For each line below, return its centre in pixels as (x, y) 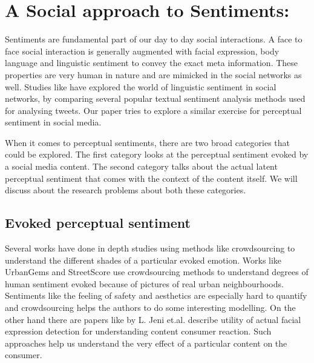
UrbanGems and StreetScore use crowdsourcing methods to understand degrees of (157, 272)
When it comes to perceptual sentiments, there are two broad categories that (148, 142)
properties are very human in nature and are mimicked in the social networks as (153, 74)
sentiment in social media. (53, 122)
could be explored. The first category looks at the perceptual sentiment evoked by (157, 154)
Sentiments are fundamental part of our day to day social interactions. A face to (154, 39)
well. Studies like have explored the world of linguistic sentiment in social (141, 86)
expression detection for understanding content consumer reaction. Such (138, 331)
